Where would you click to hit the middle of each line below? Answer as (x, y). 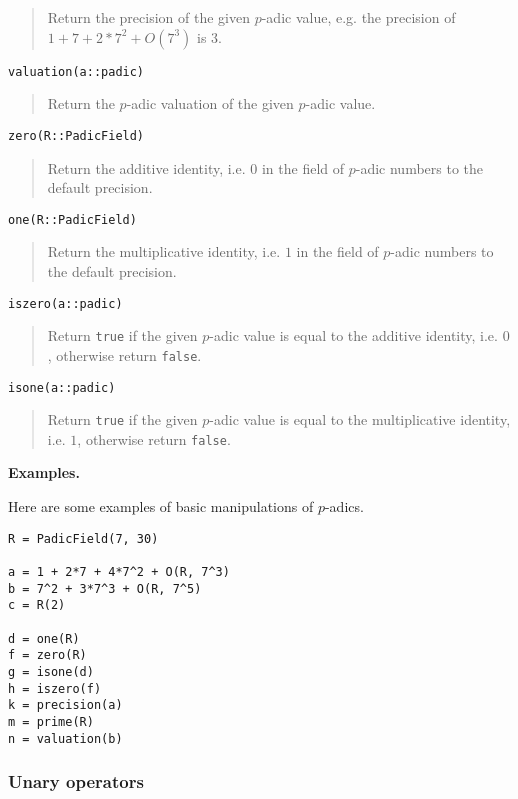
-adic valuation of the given (210, 103)
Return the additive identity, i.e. (146, 167)
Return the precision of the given (148, 17)
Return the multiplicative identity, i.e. (164, 251)
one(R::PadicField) (72, 219)
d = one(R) (44, 638)
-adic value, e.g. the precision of (358, 17)
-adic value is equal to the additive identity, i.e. (353, 335)
